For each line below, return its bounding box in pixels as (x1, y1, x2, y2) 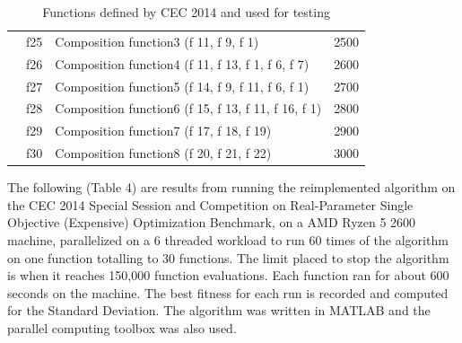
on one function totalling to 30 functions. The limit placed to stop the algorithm (7, 248, 449, 267)
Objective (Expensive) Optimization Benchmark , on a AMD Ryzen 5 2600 (7, 213, 416, 232)
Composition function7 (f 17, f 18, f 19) (55, 121, 272, 140)
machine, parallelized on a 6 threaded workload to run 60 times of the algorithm (7, 230, 449, 249)
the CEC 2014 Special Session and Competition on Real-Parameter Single (7, 195, 414, 214)
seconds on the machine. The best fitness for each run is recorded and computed (7, 283, 449, 302)
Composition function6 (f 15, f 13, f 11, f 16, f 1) (55, 99, 322, 118)
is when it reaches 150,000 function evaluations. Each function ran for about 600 (7, 266, 449, 285)
